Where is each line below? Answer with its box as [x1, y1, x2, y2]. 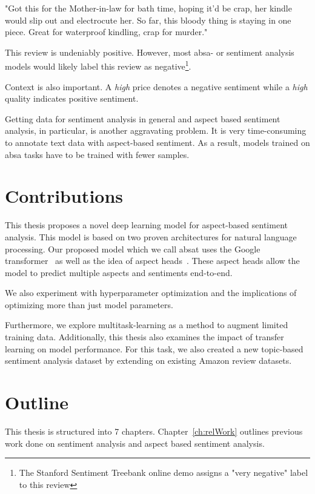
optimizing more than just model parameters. [5, 298, 173, 311]
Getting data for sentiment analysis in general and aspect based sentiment [5, 112, 280, 125]
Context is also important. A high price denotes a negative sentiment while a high [5, 80, 308, 93]
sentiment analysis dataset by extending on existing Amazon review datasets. [5, 354, 292, 367]
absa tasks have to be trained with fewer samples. [5, 148, 190, 160]
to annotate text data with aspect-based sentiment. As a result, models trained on [5, 136, 310, 148]
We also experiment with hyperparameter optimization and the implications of [5, 286, 297, 299]
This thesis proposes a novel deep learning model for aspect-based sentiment [5, 219, 288, 231]
